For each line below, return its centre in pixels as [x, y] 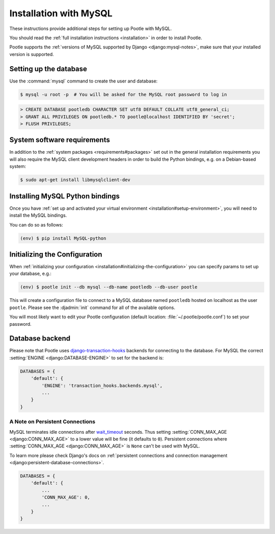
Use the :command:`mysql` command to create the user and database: [84, 81]
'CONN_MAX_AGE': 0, [66, 497]
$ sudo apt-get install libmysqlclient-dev [75, 180]
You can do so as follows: [36, 224]
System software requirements [60, 140]
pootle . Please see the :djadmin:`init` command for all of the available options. [92, 307]
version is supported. [32, 54]
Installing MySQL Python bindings [64, 196]
